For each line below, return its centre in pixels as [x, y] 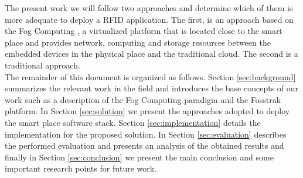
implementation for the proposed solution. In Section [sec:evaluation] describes [146, 134]
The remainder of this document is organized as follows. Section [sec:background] [150, 76]
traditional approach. [42, 65]
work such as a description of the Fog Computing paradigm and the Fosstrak [143, 99]
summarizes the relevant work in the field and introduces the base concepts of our [152, 88]
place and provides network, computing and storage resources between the [138, 42]
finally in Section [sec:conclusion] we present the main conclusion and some [139, 157]
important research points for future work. [81, 168]
